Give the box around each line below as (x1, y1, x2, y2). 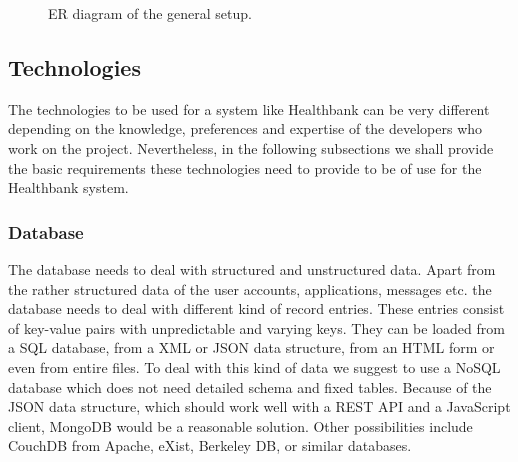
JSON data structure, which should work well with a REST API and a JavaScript (8, 396, 511, 417)
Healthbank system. (8, 177, 129, 198)
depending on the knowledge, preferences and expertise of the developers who (8, 118, 483, 139)
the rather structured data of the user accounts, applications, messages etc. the (8, 278, 492, 299)
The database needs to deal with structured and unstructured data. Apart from (8, 258, 496, 279)
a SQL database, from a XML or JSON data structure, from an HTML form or (8, 337, 495, 358)
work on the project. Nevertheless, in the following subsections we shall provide (8, 137, 494, 158)
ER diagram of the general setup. (48, 3, 252, 23)
